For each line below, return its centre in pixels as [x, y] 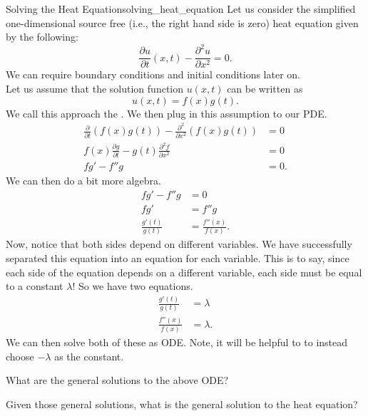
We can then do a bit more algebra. [83, 180]
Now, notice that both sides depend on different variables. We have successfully [179, 244]
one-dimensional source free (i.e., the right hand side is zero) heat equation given [182, 22]
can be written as [265, 88]
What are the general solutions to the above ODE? [117, 380]
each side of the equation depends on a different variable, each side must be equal [184, 272]
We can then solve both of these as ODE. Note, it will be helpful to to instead [177, 342]
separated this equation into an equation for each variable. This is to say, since [178, 258]
